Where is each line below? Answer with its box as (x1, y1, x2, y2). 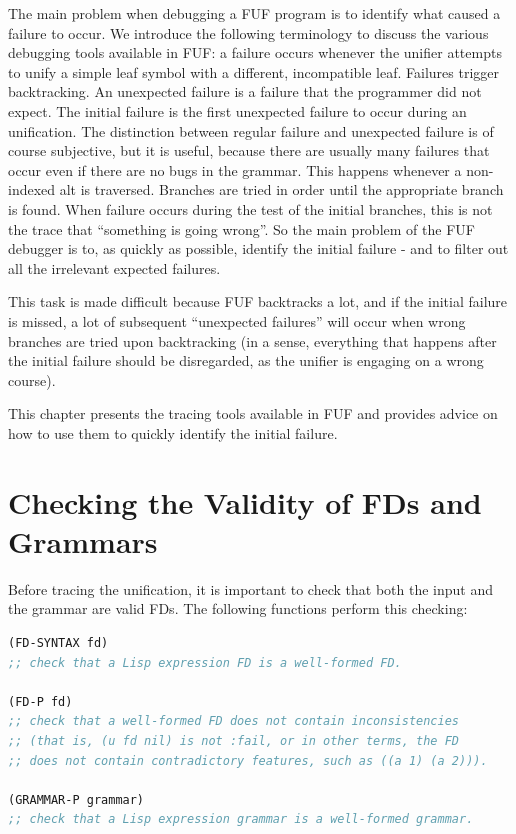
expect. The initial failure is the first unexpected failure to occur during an (8, 100, 467, 121)
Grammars (8, 520, 158, 561)
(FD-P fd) (8, 694, 73, 709)
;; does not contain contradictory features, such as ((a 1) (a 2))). (8, 753, 488, 768)
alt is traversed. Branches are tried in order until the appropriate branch (59, 179, 504, 200)
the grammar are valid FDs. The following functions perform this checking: (8, 598, 468, 619)
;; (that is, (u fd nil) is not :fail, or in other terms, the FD (8, 733, 460, 748)
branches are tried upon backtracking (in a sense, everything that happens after (8, 330, 497, 351)
